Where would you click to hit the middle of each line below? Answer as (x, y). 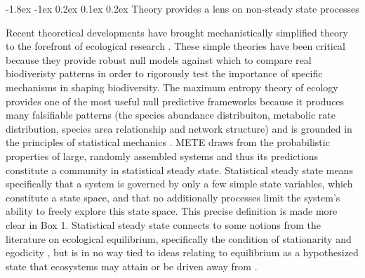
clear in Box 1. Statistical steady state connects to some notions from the (164, 224)
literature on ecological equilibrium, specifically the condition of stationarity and (179, 238)
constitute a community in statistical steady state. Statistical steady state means (179, 170)
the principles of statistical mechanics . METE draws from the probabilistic (168, 142)
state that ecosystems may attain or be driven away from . (132, 266)
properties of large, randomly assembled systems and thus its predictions (162, 155)
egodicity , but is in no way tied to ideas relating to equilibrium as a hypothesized (182, 252)
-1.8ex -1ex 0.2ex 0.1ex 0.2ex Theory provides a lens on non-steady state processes (182, 8)
